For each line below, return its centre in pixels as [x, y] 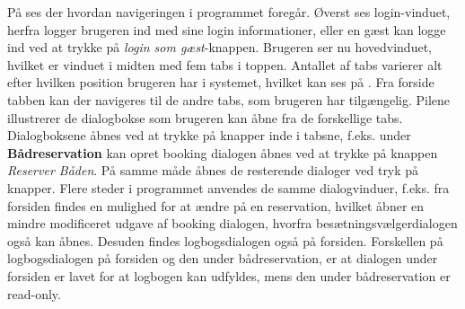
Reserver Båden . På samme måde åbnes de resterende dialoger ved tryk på [213, 170]
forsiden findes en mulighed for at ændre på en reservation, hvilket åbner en [216, 205]
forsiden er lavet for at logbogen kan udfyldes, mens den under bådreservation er [229, 275]
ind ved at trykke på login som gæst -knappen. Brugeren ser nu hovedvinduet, [219, 47]
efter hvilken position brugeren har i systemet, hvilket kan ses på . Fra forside [221, 82]
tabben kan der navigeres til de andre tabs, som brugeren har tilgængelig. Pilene [229, 99]
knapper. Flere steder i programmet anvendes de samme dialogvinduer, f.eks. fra [228, 187]
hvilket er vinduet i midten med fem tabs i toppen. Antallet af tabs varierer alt [225, 64]
